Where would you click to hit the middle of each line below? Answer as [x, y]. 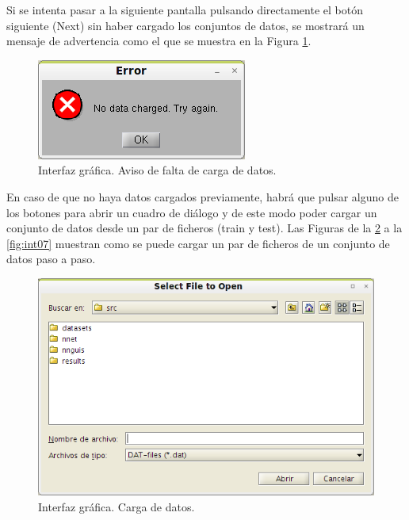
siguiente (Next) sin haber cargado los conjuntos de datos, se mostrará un [185, 25]
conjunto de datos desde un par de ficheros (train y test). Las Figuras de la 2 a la [204, 228]
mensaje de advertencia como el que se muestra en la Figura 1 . [159, 41]
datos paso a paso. [51, 259]
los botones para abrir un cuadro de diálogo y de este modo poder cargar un [192, 212]
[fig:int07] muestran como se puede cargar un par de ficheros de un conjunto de [198, 243]
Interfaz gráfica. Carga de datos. [117, 506]
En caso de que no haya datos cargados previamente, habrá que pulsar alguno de [203, 196]
